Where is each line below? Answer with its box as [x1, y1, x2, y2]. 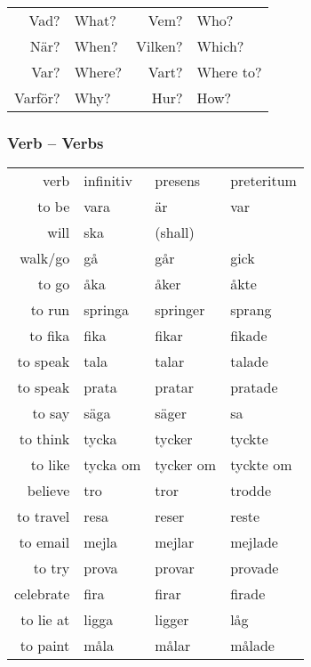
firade [230, 583, 266, 605]
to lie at [20, 609, 70, 630]
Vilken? [136, 36, 183, 56]
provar [155, 557, 195, 579]
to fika [29, 325, 70, 346]
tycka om [84, 454, 141, 476]
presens [155, 170, 201, 191]
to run [30, 299, 70, 321]
